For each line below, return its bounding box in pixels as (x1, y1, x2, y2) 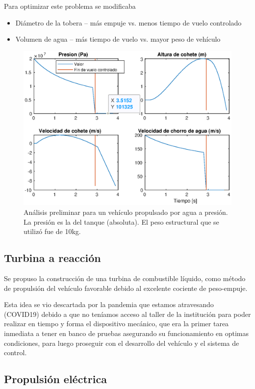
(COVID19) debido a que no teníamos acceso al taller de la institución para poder (4, 309, 251, 319)
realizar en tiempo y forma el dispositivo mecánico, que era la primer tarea (4, 318, 229, 329)
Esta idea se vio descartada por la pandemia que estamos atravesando (4, 299, 214, 310)
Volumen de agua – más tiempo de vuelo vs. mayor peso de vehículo (15, 34, 221, 44)
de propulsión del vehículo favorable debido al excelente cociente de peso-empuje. (4, 283, 248, 293)
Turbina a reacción (4, 250, 101, 265)
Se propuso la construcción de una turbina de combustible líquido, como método (4, 273, 246, 284)
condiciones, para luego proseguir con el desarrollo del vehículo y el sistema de (4, 337, 239, 348)
